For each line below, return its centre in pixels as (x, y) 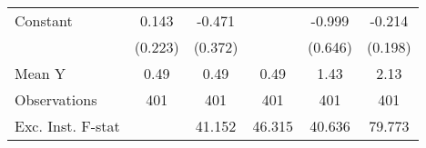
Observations (56, 99)
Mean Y (41, 73)
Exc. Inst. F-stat (67, 126)
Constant (44, 20)
